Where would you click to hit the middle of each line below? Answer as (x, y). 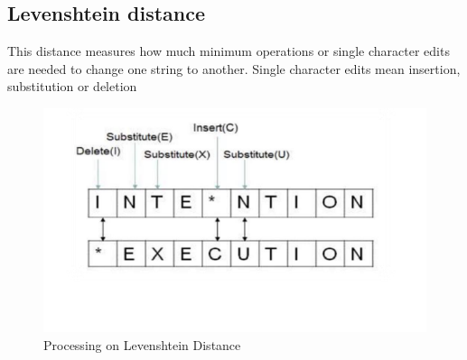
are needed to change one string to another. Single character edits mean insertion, (234, 68)
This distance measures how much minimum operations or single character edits (229, 51)
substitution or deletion (72, 86)
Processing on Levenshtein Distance (142, 344)
